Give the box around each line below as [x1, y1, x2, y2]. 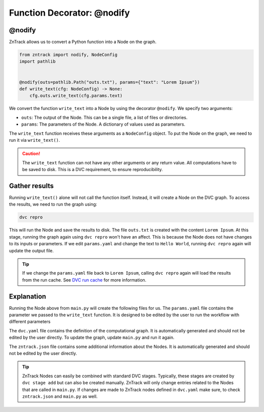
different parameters [9, 319, 51, 325]
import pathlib [19, 59, 56, 65]
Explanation [9, 292, 46, 301]
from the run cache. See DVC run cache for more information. [22, 277, 147, 283]
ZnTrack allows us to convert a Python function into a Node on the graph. [9, 39, 156, 45]
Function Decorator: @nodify [9, 7, 130, 18]
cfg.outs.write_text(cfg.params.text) [29, 93, 123, 99]
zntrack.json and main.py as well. [22, 393, 98, 399]
